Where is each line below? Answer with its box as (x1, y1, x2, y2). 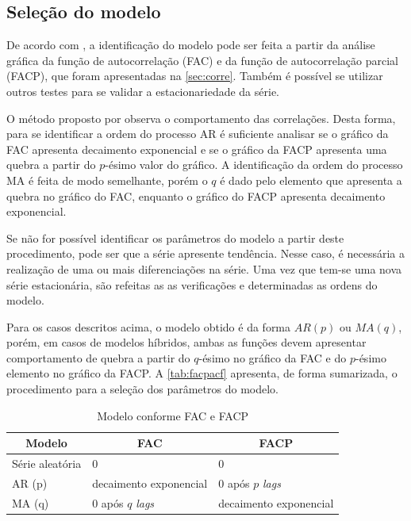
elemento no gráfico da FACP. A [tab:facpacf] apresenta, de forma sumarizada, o (6, 365, 398, 381)
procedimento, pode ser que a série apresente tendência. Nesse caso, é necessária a (6, 245, 405, 262)
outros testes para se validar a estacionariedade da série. (6, 82, 280, 99)
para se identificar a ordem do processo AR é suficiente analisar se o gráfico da (6, 125, 389, 142)
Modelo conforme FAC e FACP (97, 407, 249, 423)
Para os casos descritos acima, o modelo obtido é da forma (6, 318, 291, 335)
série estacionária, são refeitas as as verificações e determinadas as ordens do (6, 276, 378, 293)
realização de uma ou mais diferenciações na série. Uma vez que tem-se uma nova (6, 260, 402, 277)
